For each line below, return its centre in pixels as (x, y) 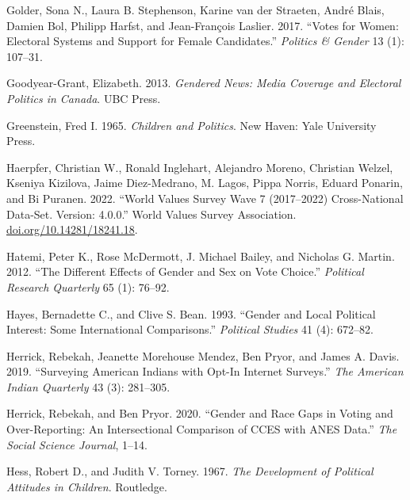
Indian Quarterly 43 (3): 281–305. (88, 386)
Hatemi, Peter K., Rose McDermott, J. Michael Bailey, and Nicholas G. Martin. (201, 256)
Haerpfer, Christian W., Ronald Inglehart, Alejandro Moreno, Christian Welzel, (200, 167)
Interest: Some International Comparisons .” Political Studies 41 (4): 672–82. (190, 329)
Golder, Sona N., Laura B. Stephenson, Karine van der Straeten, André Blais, (195, 10)
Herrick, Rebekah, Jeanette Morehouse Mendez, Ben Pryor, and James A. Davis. (203, 355)
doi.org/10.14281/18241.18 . (72, 229)
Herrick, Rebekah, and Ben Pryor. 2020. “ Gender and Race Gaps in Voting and (200, 413)
